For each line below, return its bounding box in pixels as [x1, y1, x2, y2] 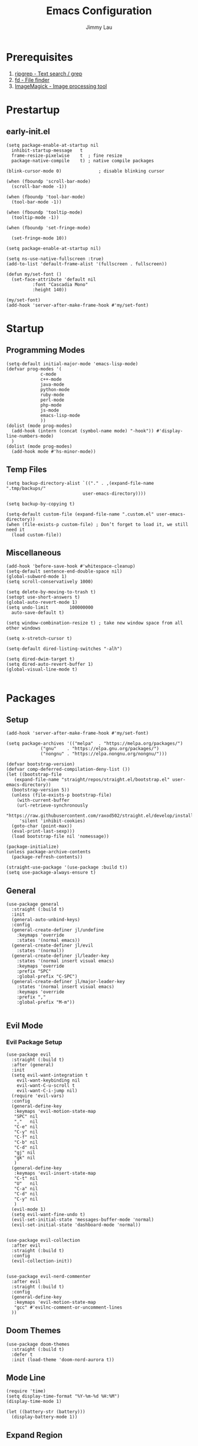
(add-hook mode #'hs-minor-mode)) [11, 448, 96, 455]
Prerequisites [6, 50, 74, 64]
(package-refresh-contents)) [11, 854, 83, 860]
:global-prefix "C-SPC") [16, 974, 78, 980]
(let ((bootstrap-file [6, 771, 62, 778]
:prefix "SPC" [16, 968, 51, 974]
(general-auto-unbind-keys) [11, 917, 81, 923]
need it [6, 527, 25, 533]
